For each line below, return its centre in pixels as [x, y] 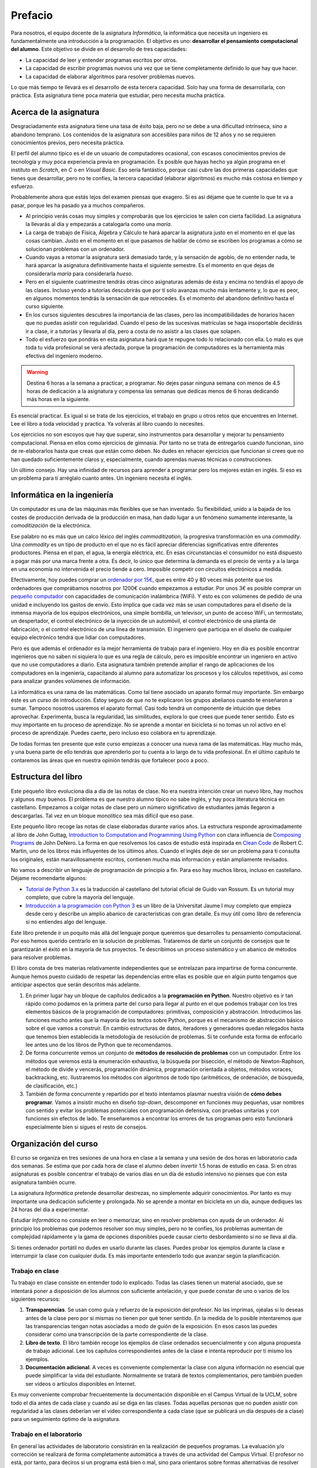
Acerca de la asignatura [55, 112]
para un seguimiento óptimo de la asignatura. [65, 1419]
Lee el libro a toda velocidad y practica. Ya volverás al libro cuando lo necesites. [108, 424]
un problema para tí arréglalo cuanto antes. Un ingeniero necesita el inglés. [102, 478]
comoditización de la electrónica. [51, 526]
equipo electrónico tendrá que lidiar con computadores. [78, 638]
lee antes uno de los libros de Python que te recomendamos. [99, 1045]
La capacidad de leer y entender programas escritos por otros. [101, 60]
